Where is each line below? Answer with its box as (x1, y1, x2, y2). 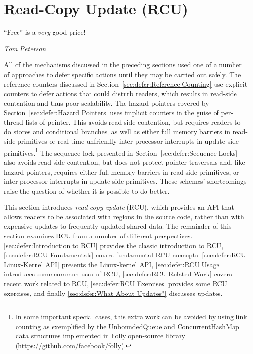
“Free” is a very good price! (4, 27, 86, 37)
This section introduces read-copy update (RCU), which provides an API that (4, 202, 234, 212)
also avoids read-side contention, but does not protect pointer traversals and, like (4, 157, 245, 167)
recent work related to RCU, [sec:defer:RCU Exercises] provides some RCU (4, 278, 228, 289)
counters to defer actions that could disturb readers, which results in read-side (4, 88, 237, 98)
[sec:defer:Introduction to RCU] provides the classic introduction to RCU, (4, 240, 224, 250)
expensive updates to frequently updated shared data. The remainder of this (4, 221, 232, 231)
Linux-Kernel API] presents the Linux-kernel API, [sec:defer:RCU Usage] (4, 259, 221, 269)
